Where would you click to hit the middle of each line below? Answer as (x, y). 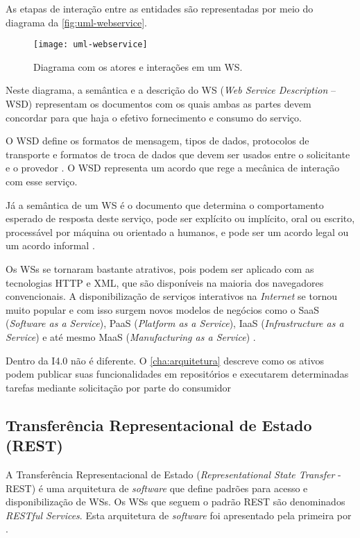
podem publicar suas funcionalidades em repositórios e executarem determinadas (177, 374)
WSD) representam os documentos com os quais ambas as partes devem (158, 104)
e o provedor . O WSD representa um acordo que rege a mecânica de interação (173, 168)
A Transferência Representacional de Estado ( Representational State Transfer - (173, 474)
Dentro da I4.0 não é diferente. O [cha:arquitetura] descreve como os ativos (165, 360)
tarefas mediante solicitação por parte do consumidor (119, 387)
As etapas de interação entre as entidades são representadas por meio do (160, 8)
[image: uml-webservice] (91, 45)
